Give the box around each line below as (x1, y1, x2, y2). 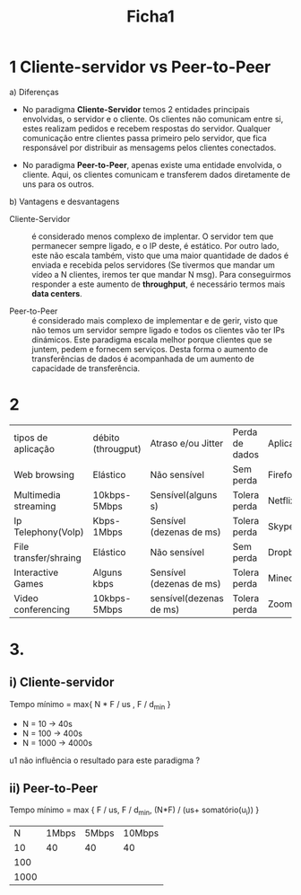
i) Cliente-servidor (9, 675, 115, 690)
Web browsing (13, 468, 74, 481)
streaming (13, 500, 56, 512)
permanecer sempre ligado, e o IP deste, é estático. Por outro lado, (31, 240, 279, 251)
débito (92, 431, 120, 444)
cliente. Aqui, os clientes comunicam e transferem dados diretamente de (21, 169, 291, 180)
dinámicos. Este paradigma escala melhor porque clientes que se (31, 334, 273, 345)
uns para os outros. (21, 178, 95, 190)
